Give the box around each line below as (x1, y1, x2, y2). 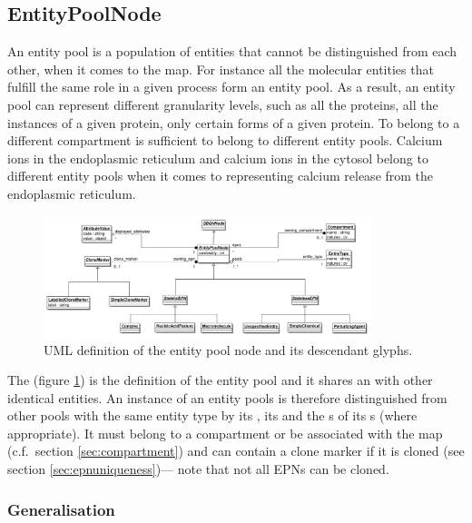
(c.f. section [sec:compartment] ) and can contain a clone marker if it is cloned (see (7, 441, 465, 460)
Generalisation (7, 498, 115, 520)
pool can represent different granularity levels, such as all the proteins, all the (7, 94, 438, 113)
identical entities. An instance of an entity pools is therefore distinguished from (7, 388, 447, 407)
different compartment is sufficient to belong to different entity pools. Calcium (7, 131, 443, 150)
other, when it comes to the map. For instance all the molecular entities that (7, 59, 434, 78)
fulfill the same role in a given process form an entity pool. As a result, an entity (7, 77, 456, 96)
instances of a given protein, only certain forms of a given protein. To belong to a (7, 113, 460, 132)
